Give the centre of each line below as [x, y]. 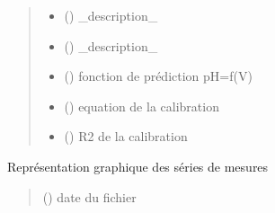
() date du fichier [89, 196]
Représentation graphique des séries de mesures [138, 166]
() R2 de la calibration [126, 136]
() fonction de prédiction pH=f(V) [158, 76]
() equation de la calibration [142, 106]
